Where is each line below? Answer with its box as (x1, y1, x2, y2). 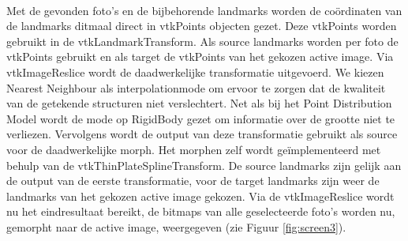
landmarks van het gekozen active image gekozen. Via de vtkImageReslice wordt (6, 187, 395, 204)
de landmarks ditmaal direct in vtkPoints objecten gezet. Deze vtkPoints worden (6, 17, 397, 34)
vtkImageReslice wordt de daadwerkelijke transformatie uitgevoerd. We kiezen (6, 63, 384, 80)
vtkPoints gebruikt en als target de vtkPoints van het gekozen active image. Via (6, 48, 394, 65)
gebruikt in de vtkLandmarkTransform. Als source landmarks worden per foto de (6, 32, 399, 49)
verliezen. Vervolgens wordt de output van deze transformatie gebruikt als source (6, 126, 398, 142)
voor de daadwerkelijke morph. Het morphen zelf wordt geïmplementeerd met (6, 141, 381, 157)
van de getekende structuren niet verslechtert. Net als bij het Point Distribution (6, 95, 392, 111)
